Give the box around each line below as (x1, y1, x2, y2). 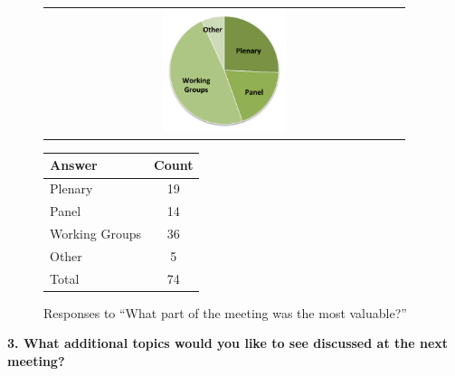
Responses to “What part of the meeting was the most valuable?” (43, 303, 407, 322)
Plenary (50, 179, 93, 198)
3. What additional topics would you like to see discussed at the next (7, 334, 449, 352)
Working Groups (50, 223, 142, 242)
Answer (50, 155, 98, 174)
